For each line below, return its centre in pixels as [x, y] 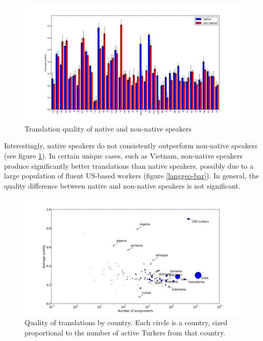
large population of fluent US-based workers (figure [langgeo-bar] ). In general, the [132, 176]
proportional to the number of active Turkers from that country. [125, 332]
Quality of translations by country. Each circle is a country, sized [126, 322]
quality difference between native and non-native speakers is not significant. [122, 185]
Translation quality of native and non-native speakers [108, 128]
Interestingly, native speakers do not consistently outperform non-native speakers [131, 146]
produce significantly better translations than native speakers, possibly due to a [129, 165]
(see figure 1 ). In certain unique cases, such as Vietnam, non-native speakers [123, 155]
